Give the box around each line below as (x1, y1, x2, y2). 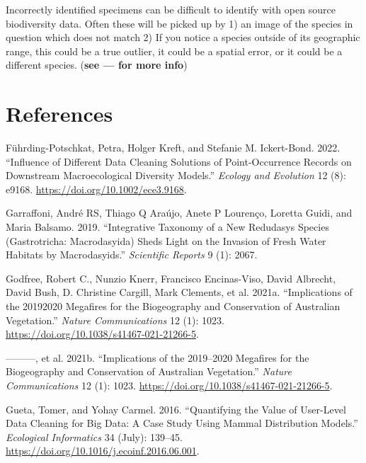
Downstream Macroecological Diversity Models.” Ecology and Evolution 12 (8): (6, 168, 346, 183)
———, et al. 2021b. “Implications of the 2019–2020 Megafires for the (6, 350, 309, 365)
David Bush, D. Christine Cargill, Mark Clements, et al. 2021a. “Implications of (6, 285, 353, 299)
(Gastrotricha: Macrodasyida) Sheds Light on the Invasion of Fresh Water (6, 233, 326, 248)
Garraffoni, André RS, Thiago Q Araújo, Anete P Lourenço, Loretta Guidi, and (6, 205, 353, 220)
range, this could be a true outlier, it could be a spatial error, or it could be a (6, 43, 343, 58)
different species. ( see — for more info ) (6, 57, 188, 72)
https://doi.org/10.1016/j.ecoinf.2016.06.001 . (6, 443, 200, 458)
